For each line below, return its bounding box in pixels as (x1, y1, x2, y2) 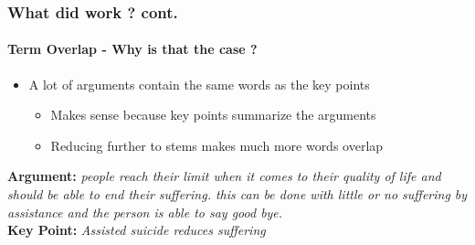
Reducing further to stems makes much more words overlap (50, 135, 384, 154)
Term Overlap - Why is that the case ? (7, 39, 258, 59)
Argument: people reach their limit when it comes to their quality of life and (7, 166, 441, 186)
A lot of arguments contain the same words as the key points (28, 74, 370, 93)
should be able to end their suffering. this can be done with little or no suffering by (7, 185, 468, 204)
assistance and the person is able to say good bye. (7, 202, 283, 221)
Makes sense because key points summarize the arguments (50, 105, 376, 124)
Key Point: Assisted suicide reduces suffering (7, 220, 266, 240)
